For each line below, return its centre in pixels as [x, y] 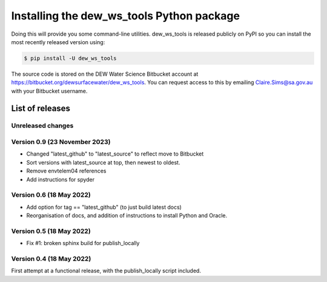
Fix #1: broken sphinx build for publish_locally [83, 243]
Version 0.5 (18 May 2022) [51, 231]
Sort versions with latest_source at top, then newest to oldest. [103, 162]
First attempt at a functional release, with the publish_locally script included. [106, 271]
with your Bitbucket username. [49, 91]
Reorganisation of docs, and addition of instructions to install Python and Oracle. [127, 215]
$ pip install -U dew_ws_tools [71, 58]
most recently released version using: [58, 42]
